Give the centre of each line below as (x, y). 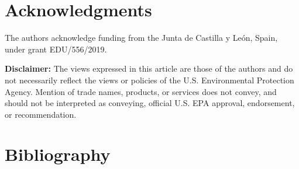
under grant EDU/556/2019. (56, 49)
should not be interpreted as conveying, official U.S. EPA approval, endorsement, (150, 103)
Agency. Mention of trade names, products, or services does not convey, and (141, 91)
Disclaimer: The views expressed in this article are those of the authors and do (149, 68)
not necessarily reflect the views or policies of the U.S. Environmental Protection (149, 80)
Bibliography (58, 154)
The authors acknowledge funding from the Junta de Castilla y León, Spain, (141, 38)
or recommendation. (41, 114)
